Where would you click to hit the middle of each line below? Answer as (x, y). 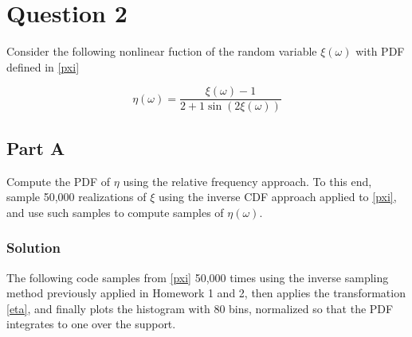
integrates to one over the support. (91, 324)
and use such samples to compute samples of (115, 212)
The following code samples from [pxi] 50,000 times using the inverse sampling (198, 277)
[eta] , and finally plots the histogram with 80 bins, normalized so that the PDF (200, 308)
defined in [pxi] (43, 66)
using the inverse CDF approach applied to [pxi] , (278, 197)
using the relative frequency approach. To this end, (247, 181)
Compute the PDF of (59, 181)
